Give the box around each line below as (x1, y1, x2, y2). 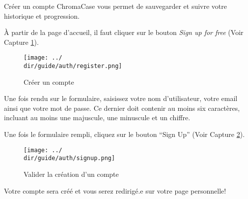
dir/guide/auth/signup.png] (24, 155, 115, 162)
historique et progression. (4, 10, 80, 21)
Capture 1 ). (4, 36, 39, 47)
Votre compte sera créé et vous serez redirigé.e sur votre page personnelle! (4, 185, 226, 196)
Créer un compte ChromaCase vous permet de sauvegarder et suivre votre (4, 1, 227, 11)
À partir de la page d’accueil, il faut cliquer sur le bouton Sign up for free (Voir (4, 27, 244, 37)
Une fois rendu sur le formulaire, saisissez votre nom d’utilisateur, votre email (4, 93, 238, 103)
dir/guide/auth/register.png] (24, 63, 122, 70)
